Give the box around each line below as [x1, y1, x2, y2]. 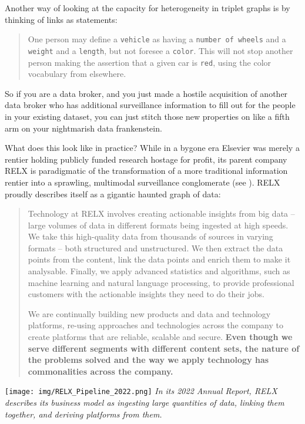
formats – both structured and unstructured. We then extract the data [28, 241, 283, 254]
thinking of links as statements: [5, 13, 118, 25]
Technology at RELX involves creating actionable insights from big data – [28, 207, 295, 220]
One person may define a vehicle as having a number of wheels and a [28, 33, 286, 45]
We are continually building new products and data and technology [28, 307, 271, 319]
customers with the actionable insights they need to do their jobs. [28, 288, 264, 300]
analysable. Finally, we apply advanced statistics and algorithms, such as [28, 265, 290, 277]
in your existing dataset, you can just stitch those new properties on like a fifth [5, 110, 290, 122]
